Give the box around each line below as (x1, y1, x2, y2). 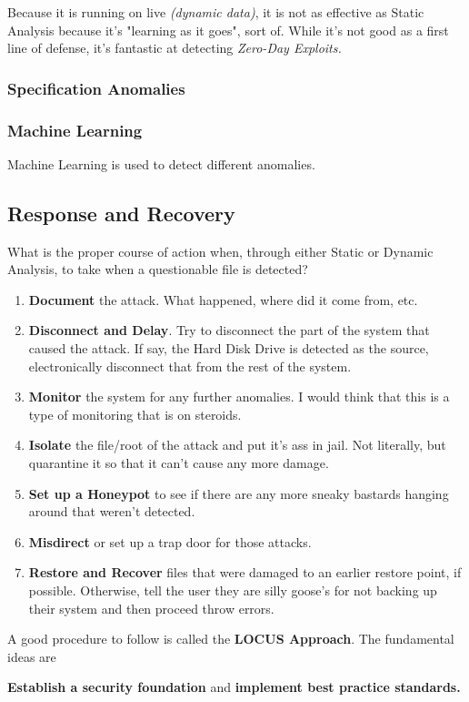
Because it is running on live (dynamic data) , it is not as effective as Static (7, 3, 424, 21)
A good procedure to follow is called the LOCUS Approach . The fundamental (7, 629, 454, 648)
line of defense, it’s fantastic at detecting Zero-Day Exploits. (7, 38, 342, 57)
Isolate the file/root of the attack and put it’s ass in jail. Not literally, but (28, 435, 446, 454)
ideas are (7, 646, 56, 666)
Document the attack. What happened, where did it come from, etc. (28, 290, 418, 309)
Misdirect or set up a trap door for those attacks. (28, 532, 312, 551)
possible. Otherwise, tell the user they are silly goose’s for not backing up (28, 580, 437, 599)
